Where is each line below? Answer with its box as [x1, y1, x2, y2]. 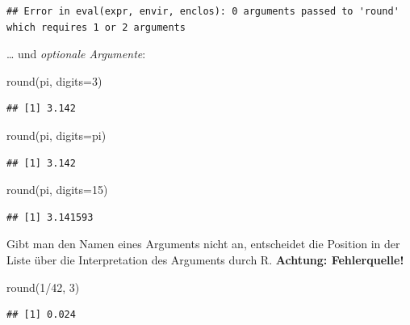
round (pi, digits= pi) [6, 126, 107, 143]
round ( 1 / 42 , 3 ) [6, 278, 80, 295]
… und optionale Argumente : [6, 45, 146, 62]
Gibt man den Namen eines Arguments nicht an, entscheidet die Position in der [6, 235, 400, 252]
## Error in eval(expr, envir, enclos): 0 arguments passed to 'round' [6, 6, 400, 17]
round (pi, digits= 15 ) [6, 181, 108, 198]
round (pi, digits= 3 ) [6, 72, 102, 89]
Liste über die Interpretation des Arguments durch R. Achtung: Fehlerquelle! [6, 251, 404, 268]
